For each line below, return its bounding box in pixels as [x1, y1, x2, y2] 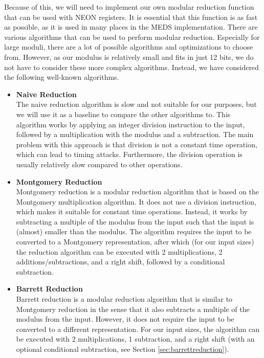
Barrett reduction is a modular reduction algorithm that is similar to [16, 294, 233, 304]
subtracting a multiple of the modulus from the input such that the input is [16, 216, 254, 227]
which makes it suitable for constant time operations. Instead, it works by [16, 206, 248, 217]
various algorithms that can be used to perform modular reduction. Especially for [4, 31, 260, 42]
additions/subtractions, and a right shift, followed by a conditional [16, 256, 225, 267]
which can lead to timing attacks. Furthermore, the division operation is [16, 149, 243, 160]
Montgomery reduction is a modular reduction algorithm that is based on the [16, 186, 259, 197]
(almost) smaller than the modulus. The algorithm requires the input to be [16, 226, 252, 237]
